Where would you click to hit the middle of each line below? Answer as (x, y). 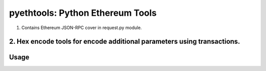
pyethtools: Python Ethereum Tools (83, 13)
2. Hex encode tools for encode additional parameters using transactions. (125, 42)
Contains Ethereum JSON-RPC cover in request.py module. (82, 28)
